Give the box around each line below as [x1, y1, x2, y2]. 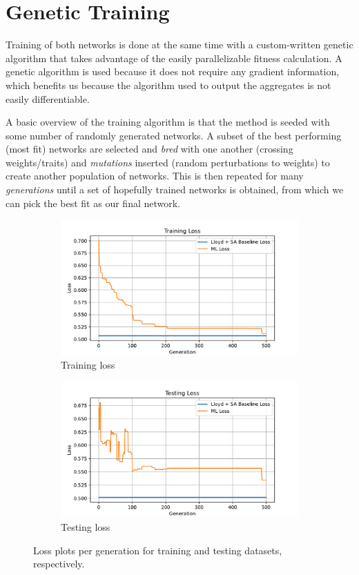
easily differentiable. [6, 91, 90, 106]
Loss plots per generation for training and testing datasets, [33, 543, 282, 557]
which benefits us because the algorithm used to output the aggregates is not [6, 77, 331, 92]
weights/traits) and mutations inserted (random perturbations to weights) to [6, 155, 330, 169]
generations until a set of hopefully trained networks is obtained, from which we [6, 182, 344, 197]
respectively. [33, 556, 85, 571]
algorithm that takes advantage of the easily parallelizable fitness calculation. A [6, 50, 342, 65]
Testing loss [61, 520, 110, 534]
